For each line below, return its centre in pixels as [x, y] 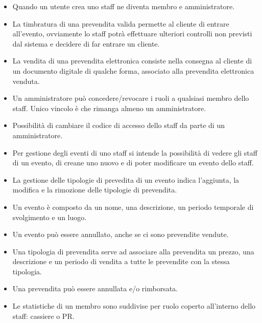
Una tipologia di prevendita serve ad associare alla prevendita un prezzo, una [133, 251]
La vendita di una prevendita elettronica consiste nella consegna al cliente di [132, 61]
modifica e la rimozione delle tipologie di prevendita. [95, 190]
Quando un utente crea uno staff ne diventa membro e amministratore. [124, 6]
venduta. [26, 81]
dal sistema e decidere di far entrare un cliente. [86, 43]
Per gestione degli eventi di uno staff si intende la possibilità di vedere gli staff [135, 152]
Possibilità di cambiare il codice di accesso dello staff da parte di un [118, 125]
